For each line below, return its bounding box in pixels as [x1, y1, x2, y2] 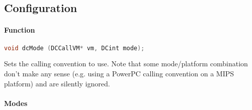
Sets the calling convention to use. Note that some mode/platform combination [4, 58, 248, 69]
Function [4, 25, 35, 35]
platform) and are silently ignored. [4, 78, 110, 88]
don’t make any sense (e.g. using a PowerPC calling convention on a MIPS [4, 68, 234, 79]
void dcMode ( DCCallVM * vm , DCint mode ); [4, 44, 145, 52]
